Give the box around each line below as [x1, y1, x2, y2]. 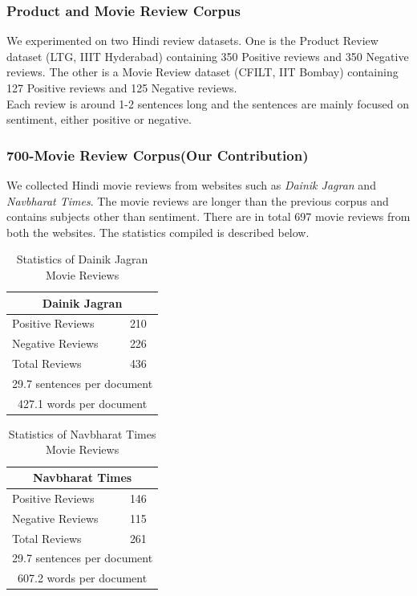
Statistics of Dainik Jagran [16, 251, 148, 267]
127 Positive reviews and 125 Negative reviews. [6, 80, 237, 96]
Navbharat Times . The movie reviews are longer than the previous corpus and [6, 192, 389, 209]
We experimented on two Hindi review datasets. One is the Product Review [6, 32, 379, 49]
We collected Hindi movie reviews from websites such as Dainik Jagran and [6, 177, 376, 193]
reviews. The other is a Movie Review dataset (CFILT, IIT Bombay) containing [6, 63, 399, 80]
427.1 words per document [18, 394, 148, 411]
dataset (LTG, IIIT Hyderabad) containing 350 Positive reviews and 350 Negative [6, 47, 409, 64]
